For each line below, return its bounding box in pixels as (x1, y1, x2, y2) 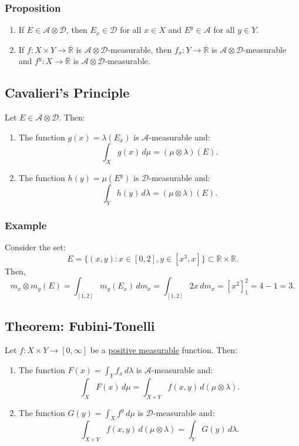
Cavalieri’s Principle (5, 83, 130, 102)
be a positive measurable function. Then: (90, 344, 238, 356)
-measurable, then (107, 43, 172, 55)
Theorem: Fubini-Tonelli (5, 316, 155, 334)
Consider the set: (5, 241, 66, 253)
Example (5, 217, 47, 232)
